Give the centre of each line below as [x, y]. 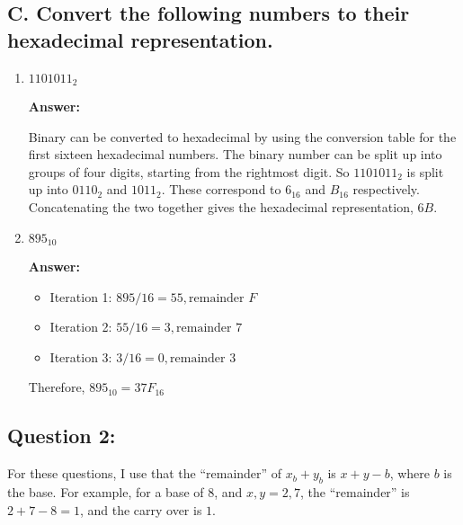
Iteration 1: [81, 296]
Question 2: [62, 436]
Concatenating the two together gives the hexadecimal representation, [221, 207]
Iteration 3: [81, 356]
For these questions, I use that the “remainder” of [145, 473]
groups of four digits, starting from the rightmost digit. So [189, 171]
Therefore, [57, 387]
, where [410, 473]
